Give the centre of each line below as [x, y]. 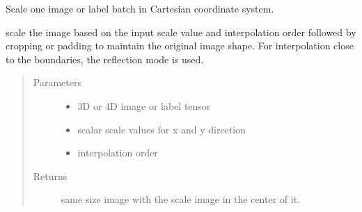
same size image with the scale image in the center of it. [180, 199]
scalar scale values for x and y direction [162, 129]
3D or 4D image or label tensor [144, 105]
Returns [50, 176]
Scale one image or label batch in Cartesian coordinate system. [140, 8]
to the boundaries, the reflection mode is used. [105, 59]
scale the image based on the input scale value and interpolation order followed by [181, 32]
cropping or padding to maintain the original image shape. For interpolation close [180, 46]
